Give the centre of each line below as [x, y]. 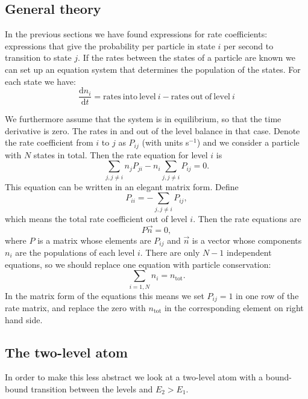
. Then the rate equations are [247, 218]
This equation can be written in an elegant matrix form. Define [122, 186]
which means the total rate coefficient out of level [96, 218]
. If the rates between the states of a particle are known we [187, 57]
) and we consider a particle [248, 142]
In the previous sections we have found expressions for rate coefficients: [136, 34]
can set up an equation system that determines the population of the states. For [153, 69]
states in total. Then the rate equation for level [121, 154]
